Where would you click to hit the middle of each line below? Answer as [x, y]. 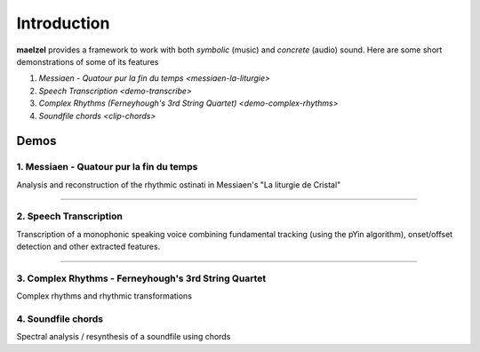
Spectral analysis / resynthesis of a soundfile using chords [124, 337]
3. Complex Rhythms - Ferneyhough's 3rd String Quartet [141, 278]
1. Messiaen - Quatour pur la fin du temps [107, 167]
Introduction [63, 23]
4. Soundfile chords [60, 319]
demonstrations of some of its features [88, 61]
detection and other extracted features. [88, 247]
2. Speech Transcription [70, 216]
